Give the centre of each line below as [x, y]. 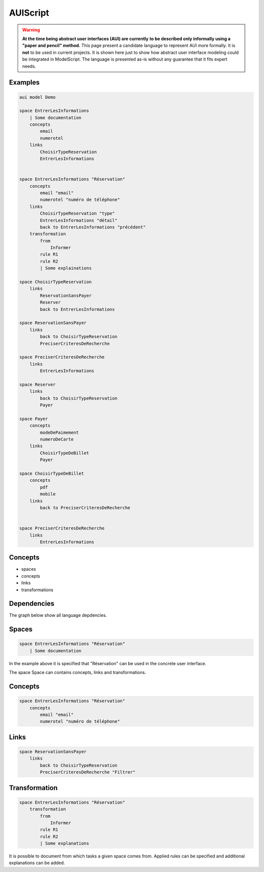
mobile [48, 494]
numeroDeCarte [57, 439]
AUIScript [29, 13]
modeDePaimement [59, 432]
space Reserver [37, 384]
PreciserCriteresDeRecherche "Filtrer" [88, 772]
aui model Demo [37, 97]
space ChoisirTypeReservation [55, 282]
